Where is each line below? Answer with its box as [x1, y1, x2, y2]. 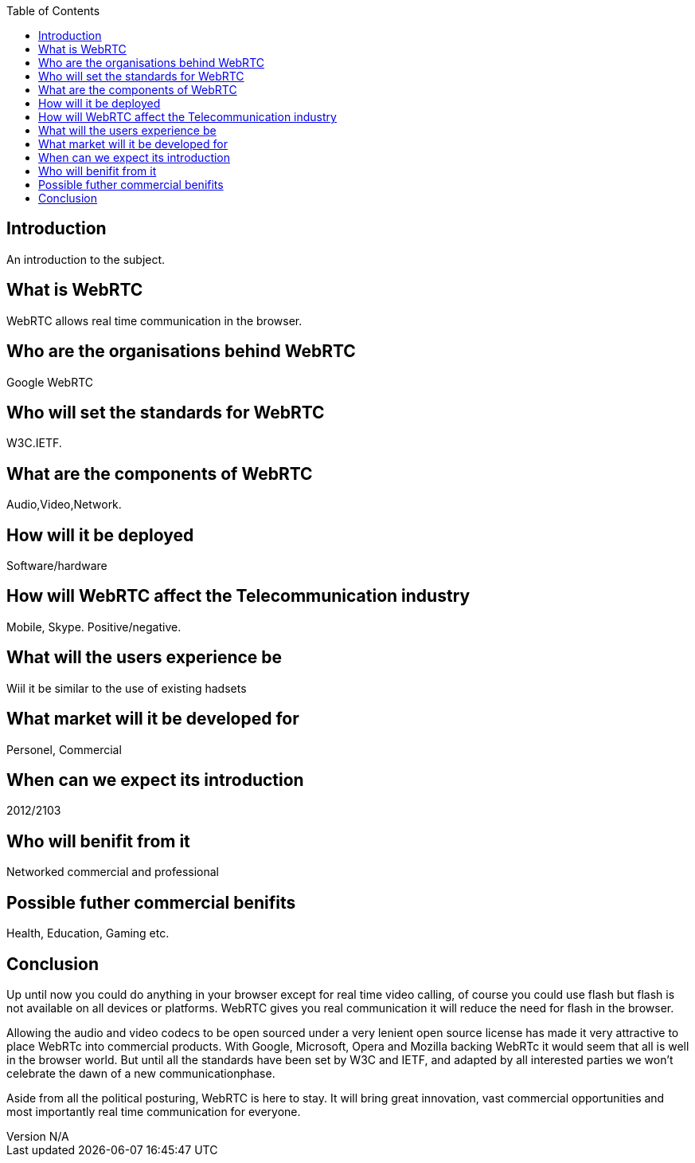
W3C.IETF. [6, 436, 62, 450]
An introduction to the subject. [6, 252, 166, 266]
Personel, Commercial [6, 742, 122, 756]
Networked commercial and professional [6, 865, 219, 879]
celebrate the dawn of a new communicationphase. [6, 1066, 275, 1080]
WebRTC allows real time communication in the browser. [6, 313, 303, 328]
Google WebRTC [6, 375, 93, 389]
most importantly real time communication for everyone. [6, 1104, 301, 1118]
